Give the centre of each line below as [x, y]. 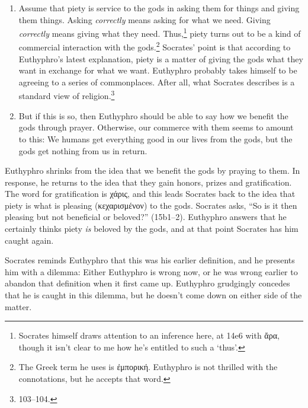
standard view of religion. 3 [67, 95]
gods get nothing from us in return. [83, 150]
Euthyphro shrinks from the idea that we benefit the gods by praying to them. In [153, 170]
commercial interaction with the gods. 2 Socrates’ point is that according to [155, 46]
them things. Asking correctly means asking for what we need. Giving [145, 19]
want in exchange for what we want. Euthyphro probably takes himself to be [158, 70]
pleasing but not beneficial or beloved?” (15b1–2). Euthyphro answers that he [146, 217]
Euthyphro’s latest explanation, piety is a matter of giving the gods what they [161, 58]
